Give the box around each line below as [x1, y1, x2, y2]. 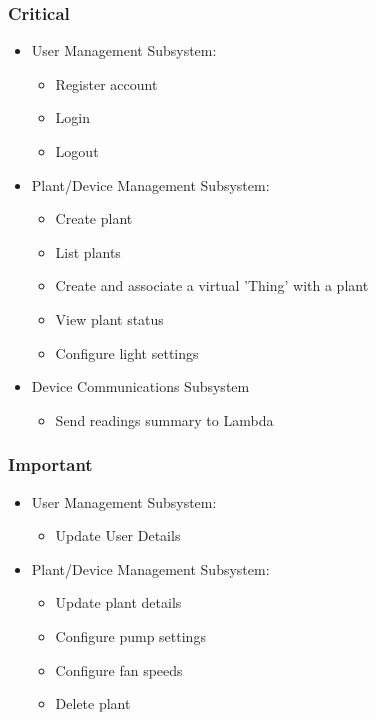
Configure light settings [55, 342, 199, 363]
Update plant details [55, 592, 182, 613]
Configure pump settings [55, 625, 206, 646]
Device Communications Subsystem [31, 376, 250, 397]
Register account [55, 73, 158, 94]
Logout [55, 141, 99, 161]
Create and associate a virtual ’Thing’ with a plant [55, 275, 369, 296]
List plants [55, 241, 121, 262]
